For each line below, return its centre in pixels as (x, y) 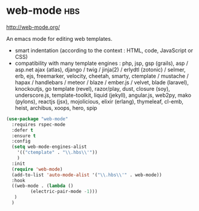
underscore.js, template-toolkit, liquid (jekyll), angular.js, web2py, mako (103, 95)
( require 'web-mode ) (37, 169)
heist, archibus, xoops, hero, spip (56, 108)
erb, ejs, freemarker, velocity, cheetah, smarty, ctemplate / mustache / (102, 76)
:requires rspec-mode (39, 124)
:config (21, 141)
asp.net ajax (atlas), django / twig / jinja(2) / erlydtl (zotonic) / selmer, (100, 69)
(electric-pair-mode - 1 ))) (64, 192)
